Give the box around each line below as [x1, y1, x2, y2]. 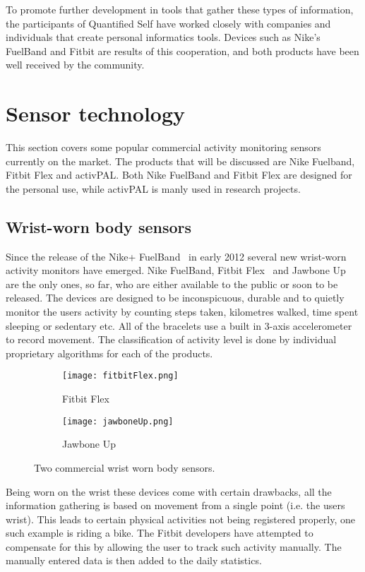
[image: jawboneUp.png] [62, 416, 174, 427]
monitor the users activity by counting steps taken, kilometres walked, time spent [6, 304, 359, 319]
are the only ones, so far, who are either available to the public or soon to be [6, 276, 338, 291]
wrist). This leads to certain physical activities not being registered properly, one [6, 511, 355, 526]
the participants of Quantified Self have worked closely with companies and [6, 16, 331, 30]
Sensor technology [6, 99, 186, 128]
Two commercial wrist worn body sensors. [34, 460, 215, 475]
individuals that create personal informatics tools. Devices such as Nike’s [6, 30, 321, 44]
